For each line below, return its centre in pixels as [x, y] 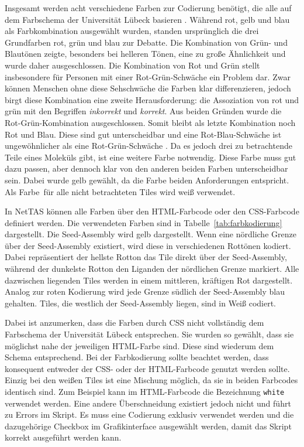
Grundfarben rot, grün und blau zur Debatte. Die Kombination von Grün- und [146, 42]
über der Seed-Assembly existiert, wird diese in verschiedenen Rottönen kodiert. [148, 245]
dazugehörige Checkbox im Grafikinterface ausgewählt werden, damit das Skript [148, 426]
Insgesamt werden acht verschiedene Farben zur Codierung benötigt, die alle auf [148, 8]
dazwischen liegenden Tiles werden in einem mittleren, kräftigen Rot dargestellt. [149, 280]
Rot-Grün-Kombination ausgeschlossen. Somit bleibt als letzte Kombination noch [150, 122]
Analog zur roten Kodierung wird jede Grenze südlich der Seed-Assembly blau [145, 291]
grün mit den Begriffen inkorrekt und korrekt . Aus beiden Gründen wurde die [143, 111]
